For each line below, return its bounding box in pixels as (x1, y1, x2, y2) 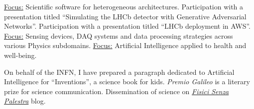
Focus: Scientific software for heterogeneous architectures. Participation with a (4, 1, 244, 11)
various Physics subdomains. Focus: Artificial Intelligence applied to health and (4, 40, 247, 51)
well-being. (4, 50, 37, 60)
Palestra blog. (4, 96, 46, 106)
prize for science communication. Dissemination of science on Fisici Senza (4, 86, 229, 96)
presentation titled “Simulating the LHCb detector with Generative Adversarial (4, 11, 247, 21)
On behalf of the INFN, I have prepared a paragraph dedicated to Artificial (4, 66, 235, 77)
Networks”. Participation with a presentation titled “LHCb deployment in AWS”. (4, 21, 251, 31)
